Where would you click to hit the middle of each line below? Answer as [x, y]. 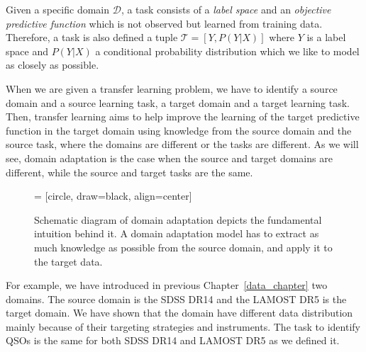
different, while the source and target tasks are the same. [129, 172]
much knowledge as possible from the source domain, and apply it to [183, 247]
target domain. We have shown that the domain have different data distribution [179, 313]
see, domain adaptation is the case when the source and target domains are [169, 158]
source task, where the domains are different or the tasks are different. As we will [182, 144]
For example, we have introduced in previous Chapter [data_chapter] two [167, 285]
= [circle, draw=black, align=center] [113, 196]
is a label [326, 37]
